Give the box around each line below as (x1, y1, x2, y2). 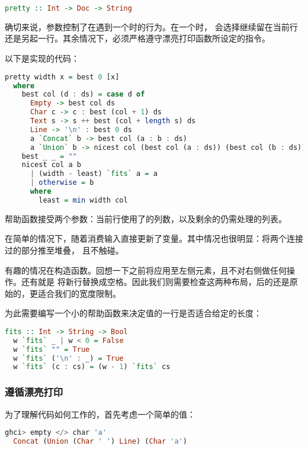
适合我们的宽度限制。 (37, 287, 121, 299)
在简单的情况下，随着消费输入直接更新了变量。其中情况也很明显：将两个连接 (5, 232, 303, 245)
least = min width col (38, 195, 128, 204)
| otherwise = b (30, 178, 94, 187)
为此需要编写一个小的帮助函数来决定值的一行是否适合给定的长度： (5, 307, 262, 319)
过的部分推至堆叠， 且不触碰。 (5, 243, 124, 256)
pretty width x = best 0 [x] (5, 72, 120, 81)
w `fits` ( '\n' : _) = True (13, 354, 124, 363)
